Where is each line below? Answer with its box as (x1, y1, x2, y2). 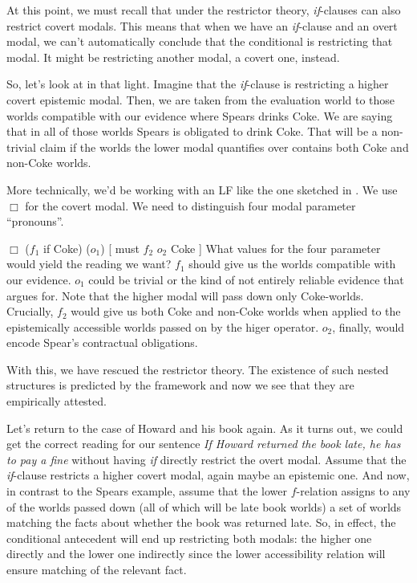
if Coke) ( (43, 239, 91, 256)
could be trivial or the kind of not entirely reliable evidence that (88, 271, 404, 287)
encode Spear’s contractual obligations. (6, 334, 198, 351)
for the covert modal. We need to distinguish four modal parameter (25, 197, 356, 214)
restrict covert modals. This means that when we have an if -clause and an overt (6, 17, 398, 34)
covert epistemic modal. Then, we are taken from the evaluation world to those (6, 91, 395, 108)
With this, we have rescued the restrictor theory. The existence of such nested (6, 361, 389, 377)
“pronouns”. (6, 213, 64, 230)
